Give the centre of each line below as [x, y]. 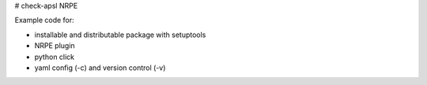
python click [55, 57]
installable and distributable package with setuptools [120, 35]
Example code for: [44, 20]
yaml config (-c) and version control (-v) [100, 68]
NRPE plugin [55, 46]
